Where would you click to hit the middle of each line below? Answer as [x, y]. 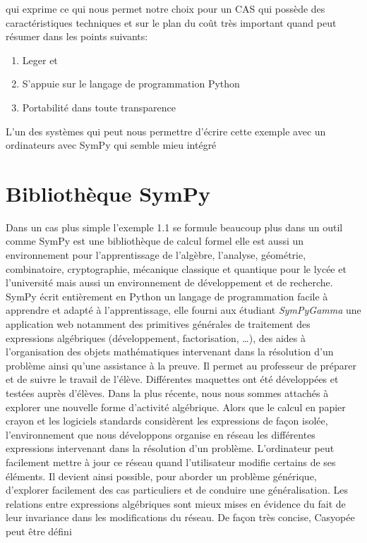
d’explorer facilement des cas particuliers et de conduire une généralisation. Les [177, 490]
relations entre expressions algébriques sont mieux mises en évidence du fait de [176, 503]
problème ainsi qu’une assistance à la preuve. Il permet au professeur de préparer [181, 365]
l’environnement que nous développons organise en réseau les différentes [161, 434]
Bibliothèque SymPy [108, 193]
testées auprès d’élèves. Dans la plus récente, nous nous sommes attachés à [167, 393]
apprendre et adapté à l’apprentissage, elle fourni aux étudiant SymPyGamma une [183, 310]
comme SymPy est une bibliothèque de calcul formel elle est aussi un [155, 241]
